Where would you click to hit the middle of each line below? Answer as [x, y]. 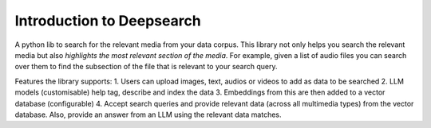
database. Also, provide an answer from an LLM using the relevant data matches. [148, 114]
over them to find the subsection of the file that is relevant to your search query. [146, 67]
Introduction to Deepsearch [108, 21]
